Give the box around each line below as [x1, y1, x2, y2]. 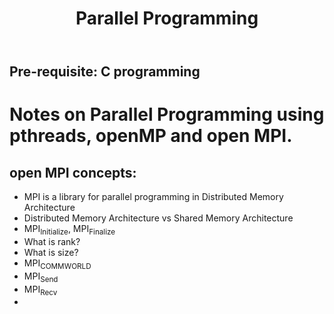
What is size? [23, 246, 79, 258]
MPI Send [23, 270, 59, 284]
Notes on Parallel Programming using [9, 103, 325, 126]
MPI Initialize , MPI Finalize [23, 223, 116, 237]
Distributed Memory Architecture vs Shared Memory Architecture [23, 212, 294, 224]
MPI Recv [23, 283, 58, 297]
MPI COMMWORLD [23, 257, 92, 271]
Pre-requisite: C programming [9, 63, 201, 81]
